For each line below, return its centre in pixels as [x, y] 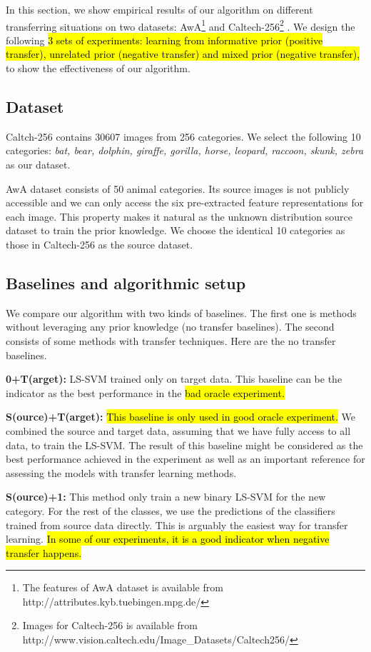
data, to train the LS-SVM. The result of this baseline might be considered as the [184, 445]
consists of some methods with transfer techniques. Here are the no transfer [171, 340]
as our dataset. [38, 165]
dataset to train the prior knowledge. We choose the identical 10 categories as [176, 230]
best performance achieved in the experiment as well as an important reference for [185, 459]
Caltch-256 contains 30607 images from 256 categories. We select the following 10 [183, 136]
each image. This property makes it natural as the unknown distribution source [179, 216]
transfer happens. [44, 552]
